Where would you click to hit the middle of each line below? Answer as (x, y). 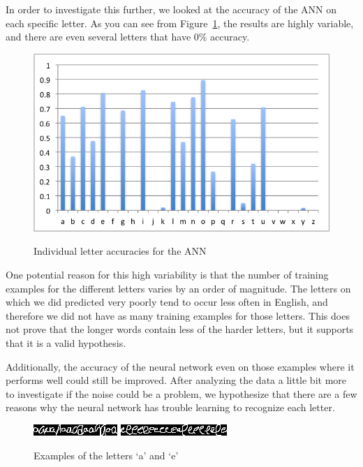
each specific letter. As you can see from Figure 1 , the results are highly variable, (180, 23)
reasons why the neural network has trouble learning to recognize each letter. (170, 407)
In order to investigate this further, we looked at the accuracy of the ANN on (171, 9)
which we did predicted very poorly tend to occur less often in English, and (167, 302)
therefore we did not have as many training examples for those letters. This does (178, 315)
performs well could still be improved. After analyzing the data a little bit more (176, 380)
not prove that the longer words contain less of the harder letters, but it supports (180, 329)
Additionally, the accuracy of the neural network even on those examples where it (180, 366)
